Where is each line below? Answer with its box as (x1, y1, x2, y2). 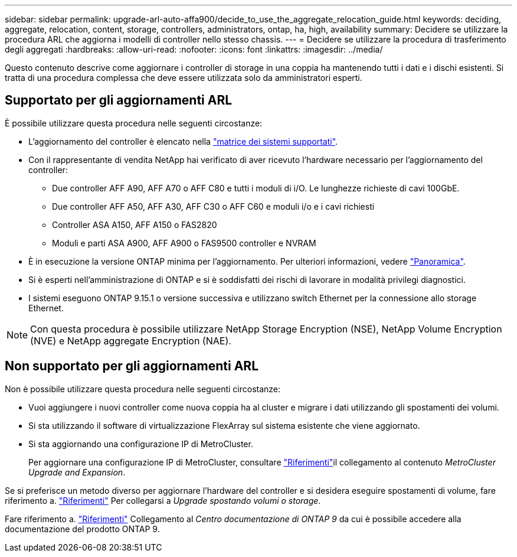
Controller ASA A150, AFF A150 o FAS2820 (52, 219, 217, 230)
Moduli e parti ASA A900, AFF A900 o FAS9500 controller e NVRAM (52, 237, 316, 248)
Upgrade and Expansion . (28, 467, 126, 477)
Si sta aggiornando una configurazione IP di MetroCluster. (28, 438, 253, 449)
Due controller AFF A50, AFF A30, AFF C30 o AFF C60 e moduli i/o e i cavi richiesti (52, 201, 375, 211)
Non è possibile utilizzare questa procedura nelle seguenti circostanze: (5, 383, 281, 394)
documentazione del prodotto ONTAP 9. (5, 523, 160, 534)
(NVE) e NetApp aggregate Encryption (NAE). (30, 334, 231, 347)
